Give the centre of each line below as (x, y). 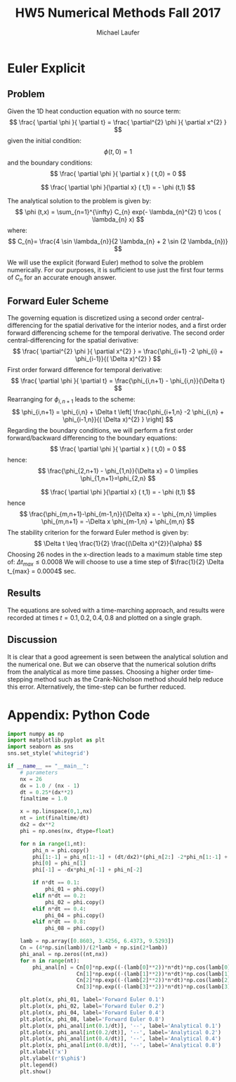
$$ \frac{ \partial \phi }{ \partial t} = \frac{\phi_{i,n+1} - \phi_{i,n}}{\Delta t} (118, 381)
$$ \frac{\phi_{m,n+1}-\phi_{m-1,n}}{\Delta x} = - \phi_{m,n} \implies (118, 514)
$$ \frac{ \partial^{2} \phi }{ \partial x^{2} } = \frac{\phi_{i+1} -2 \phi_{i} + (118, 351)
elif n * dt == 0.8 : (59, 922)
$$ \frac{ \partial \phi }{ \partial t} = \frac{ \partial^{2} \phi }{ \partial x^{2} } (118, 122)
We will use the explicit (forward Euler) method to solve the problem (105, 262)
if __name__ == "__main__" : (48, 766)
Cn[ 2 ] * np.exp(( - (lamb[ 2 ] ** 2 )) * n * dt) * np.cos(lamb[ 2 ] (153, 980)
